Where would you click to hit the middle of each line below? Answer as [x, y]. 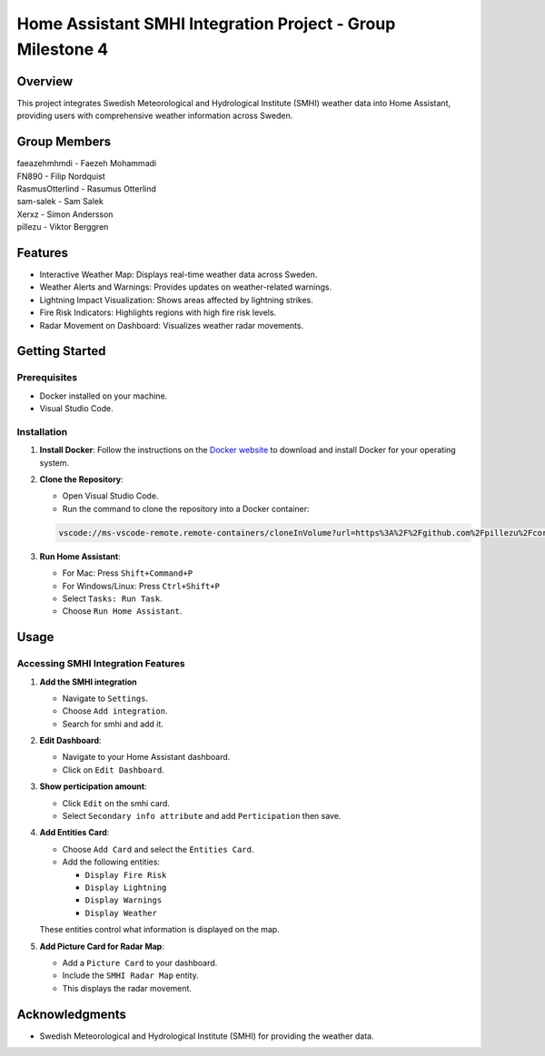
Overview [45, 81]
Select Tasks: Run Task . [112, 598]
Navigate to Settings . [105, 698]
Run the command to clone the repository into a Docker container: [186, 508]
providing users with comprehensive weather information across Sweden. [155, 116]
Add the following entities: [111, 862]
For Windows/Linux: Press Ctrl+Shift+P [141, 586]
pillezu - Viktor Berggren [63, 227]
